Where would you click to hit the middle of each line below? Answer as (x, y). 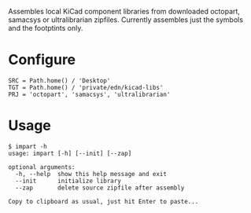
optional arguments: (42, 167)
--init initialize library (68, 181)
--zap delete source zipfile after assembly (100, 188)
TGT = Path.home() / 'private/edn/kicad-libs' (86, 87)
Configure (42, 60)
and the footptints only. (46, 28)
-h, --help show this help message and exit (91, 174)
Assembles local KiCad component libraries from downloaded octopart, (124, 11)
